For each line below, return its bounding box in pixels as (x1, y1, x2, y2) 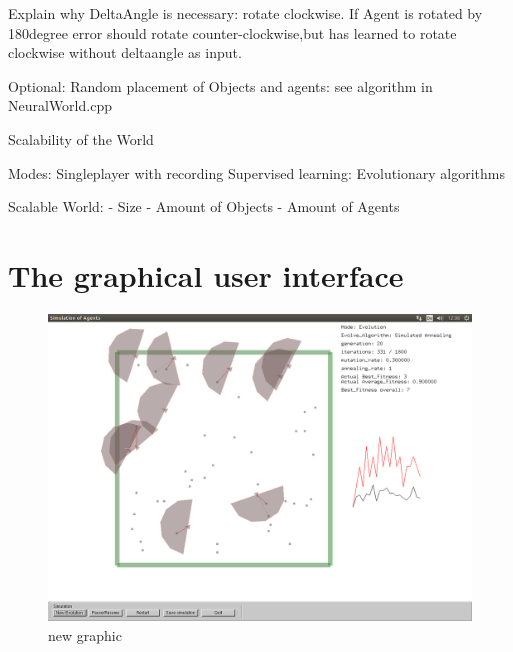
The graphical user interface (8, 254, 404, 295)
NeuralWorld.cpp (8, 95, 112, 116)
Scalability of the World (8, 128, 154, 149)
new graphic (48, 624, 122, 645)
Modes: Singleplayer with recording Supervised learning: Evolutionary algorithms (8, 162, 506, 183)
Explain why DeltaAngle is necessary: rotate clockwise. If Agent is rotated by (8, 3, 483, 23)
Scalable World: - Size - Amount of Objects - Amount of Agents (8, 196, 400, 217)
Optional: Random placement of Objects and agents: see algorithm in (8, 75, 433, 96)
